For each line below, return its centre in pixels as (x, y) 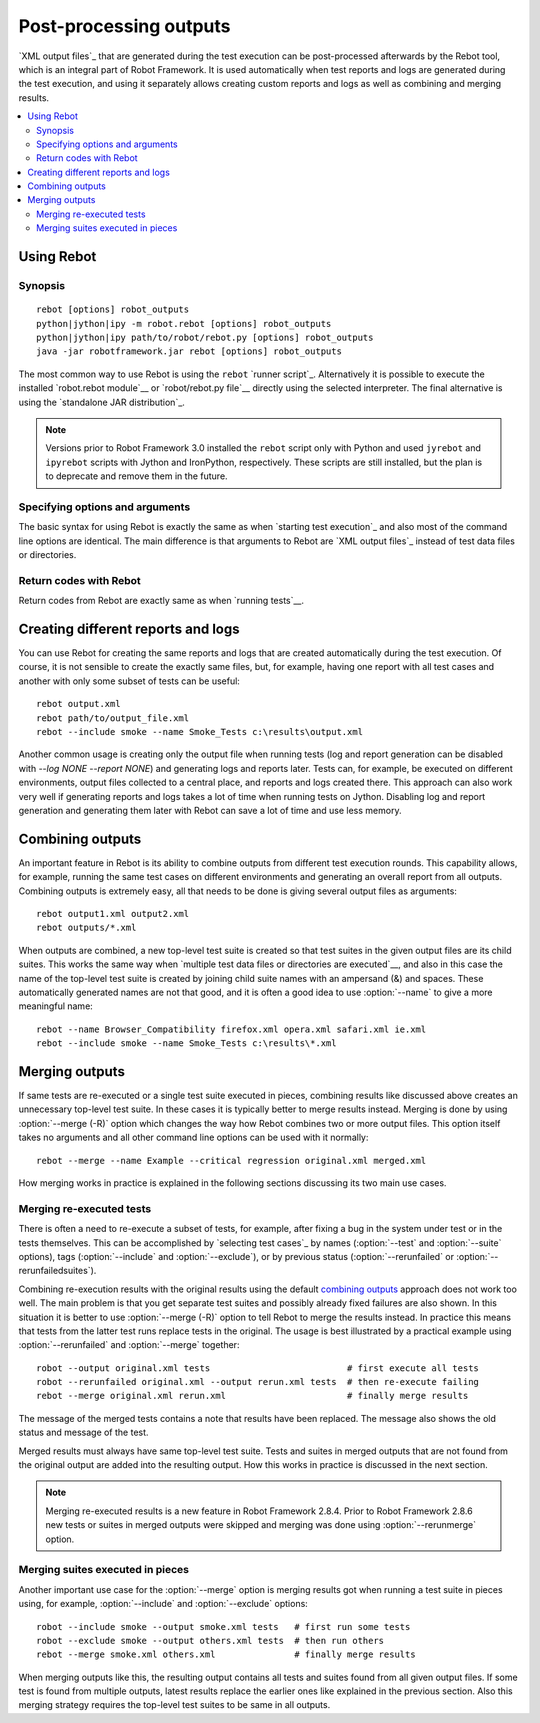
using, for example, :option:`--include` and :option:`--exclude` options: (163, 1604)
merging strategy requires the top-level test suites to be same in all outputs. (174, 1705)
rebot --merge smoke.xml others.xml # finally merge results (226, 1654)
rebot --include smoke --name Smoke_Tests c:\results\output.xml (200, 732)
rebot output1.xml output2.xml (113, 914)
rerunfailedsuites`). (57, 1271)
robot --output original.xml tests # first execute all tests (258, 1368)
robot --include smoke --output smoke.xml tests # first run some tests (223, 1626)
